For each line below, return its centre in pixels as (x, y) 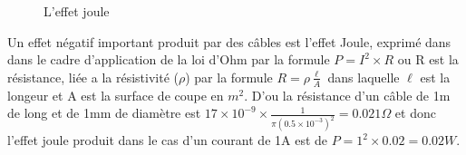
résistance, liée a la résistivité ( (93, 77)
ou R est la (428, 59)
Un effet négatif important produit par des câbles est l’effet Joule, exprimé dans (229, 41)
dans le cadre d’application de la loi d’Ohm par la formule (169, 59)
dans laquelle (364, 77)
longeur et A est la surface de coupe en (116, 95)
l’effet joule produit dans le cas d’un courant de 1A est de (168, 140)
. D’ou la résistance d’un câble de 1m (347, 95)
